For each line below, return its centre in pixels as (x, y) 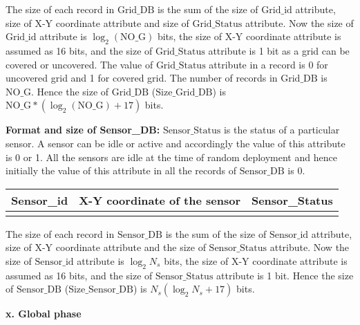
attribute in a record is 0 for (268, 64)
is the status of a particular (282, 130)
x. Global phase (44, 314)
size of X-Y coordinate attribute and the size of (106, 247)
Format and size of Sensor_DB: (83, 130)
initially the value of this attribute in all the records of (121, 170)
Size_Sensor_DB (101, 290)
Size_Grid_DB (184, 92)
